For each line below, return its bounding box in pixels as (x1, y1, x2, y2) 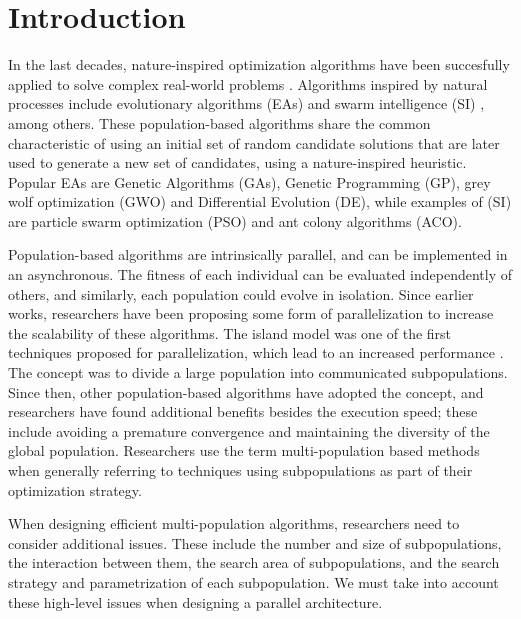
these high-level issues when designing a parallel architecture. (8, 591, 383, 612)
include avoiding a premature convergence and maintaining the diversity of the (8, 420, 490, 441)
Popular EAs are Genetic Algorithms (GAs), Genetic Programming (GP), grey (8, 171, 491, 192)
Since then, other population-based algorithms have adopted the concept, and (8, 381, 484, 402)
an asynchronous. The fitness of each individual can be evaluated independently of (8, 264, 512, 285)
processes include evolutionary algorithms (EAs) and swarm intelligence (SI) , (8, 93, 485, 114)
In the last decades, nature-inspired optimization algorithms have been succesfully (8, 54, 510, 75)
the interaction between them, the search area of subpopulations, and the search (8, 552, 500, 573)
